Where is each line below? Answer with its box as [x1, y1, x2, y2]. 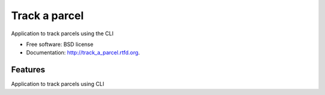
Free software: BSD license [26, 41, 93, 48]
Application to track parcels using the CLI [11, 30, 114, 37]
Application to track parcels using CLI [11, 81, 105, 88]
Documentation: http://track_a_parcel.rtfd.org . [26, 49, 140, 56]
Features [11, 65, 45, 75]
